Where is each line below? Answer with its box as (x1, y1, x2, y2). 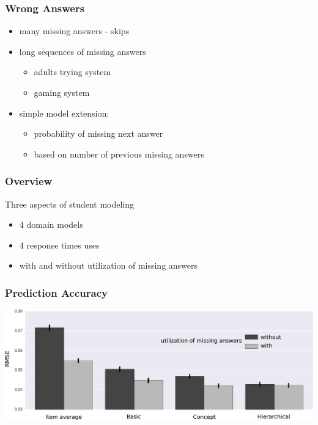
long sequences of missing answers (19, 45, 146, 57)
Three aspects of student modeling (5, 197, 135, 210)
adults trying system (34, 65, 111, 78)
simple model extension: (19, 106, 109, 119)
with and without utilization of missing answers (19, 259, 198, 272)
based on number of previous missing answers (34, 147, 204, 160)
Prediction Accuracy (5, 285, 108, 300)
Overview (5, 173, 53, 189)
